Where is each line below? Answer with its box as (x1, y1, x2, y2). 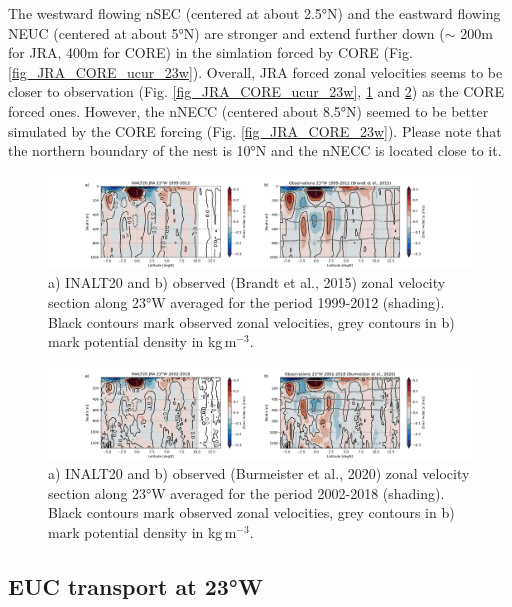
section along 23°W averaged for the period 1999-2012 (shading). (48, 291, 445, 312)
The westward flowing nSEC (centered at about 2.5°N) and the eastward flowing (8, 3, 501, 23)
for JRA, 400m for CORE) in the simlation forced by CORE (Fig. (8, 42, 413, 63)
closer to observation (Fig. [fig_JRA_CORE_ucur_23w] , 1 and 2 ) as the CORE (8, 81, 505, 102)
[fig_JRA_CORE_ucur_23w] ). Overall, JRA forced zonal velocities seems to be (8, 61, 503, 82)
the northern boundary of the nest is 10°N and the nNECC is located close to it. (8, 140, 502, 161)
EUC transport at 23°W (8, 571, 263, 602)
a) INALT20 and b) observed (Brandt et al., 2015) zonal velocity (48, 272, 446, 293)
